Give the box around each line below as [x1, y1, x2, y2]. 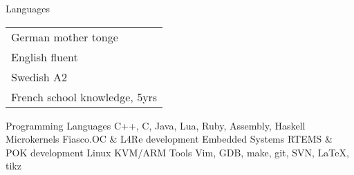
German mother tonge [11, 28, 118, 45]
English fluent [11, 48, 78, 65]
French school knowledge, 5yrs [11, 88, 158, 105]
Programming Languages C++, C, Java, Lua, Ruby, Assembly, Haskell [6, 118, 306, 132]
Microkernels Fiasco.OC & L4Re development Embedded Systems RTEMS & [6, 132, 333, 146]
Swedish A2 [11, 68, 67, 85]
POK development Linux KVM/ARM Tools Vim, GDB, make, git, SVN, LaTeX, [6, 145, 349, 159]
